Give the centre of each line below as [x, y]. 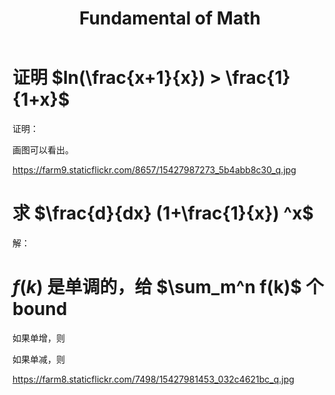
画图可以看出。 [43, 149]
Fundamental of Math [170, 18]
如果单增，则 [38, 338]
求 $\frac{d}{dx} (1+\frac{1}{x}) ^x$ [163, 213]
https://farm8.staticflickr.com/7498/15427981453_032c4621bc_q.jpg [153, 379]
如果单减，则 [38, 359]
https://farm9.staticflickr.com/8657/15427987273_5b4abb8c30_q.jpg [154, 169]
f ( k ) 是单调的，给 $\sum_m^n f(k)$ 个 [168, 287]
